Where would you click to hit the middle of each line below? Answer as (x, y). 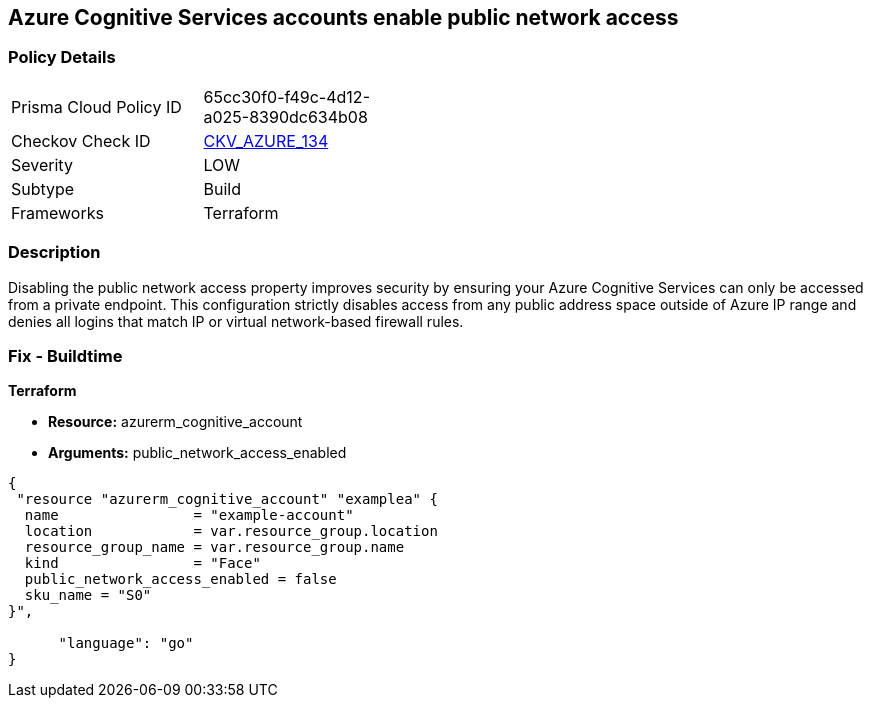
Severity (42, 164)
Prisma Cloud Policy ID (96, 106)
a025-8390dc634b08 (285, 116)
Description (54, 252)
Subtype (43, 188)
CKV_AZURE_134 (266, 140)
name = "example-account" (189, 515)
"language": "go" (126, 643)
